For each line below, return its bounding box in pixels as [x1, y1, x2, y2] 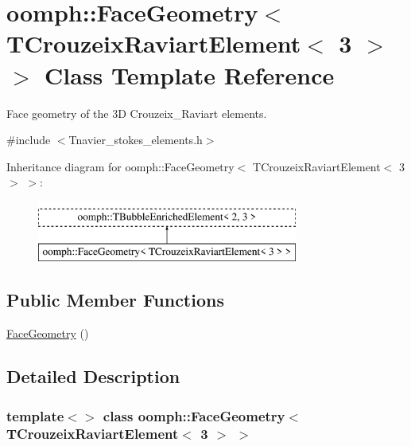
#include [6, 131, 51, 148]
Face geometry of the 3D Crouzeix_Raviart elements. [6, 104, 267, 121]
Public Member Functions [6, 288, 224, 312]
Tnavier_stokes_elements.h [68, 131, 203, 148]
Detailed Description [6, 364, 180, 389]
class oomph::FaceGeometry [103, 405, 285, 425]
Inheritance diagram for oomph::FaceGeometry [6, 158, 235, 174]
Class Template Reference [45, 58, 335, 91]
